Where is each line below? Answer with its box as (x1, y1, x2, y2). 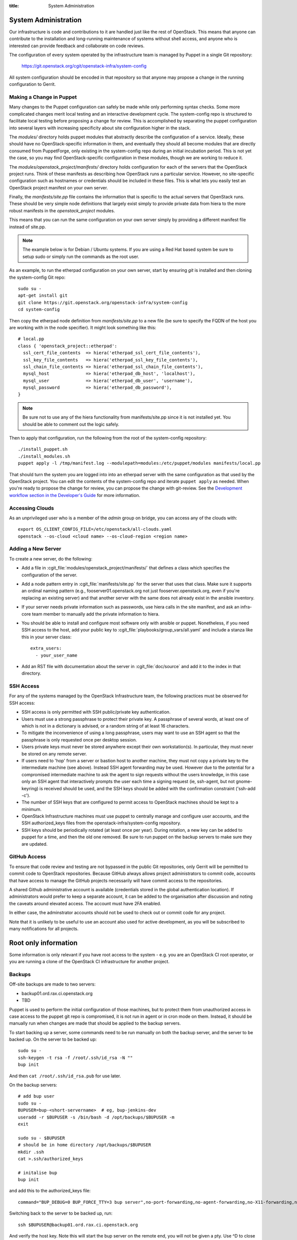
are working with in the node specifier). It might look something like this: (9, 324, 156, 330)
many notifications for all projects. (9, 926, 79, 931)
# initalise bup (18, 1170, 57, 1176)
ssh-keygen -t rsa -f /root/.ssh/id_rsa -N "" (18, 1054, 133, 1060)
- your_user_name (35, 652, 78, 658)
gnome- (236, 779, 252, 785)
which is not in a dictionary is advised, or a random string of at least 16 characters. (21, 723, 190, 729)
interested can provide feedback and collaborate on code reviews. (9, 43, 145, 49)
